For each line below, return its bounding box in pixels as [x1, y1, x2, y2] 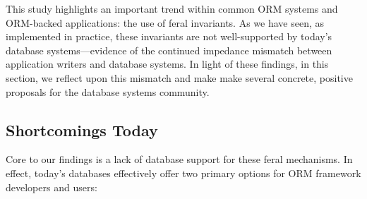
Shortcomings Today [6, 119, 158, 140]
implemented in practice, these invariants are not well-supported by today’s [6, 29, 332, 44]
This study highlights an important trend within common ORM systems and [6, 1, 338, 16]
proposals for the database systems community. [6, 84, 210, 99]
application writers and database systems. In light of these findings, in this [6, 56, 329, 71]
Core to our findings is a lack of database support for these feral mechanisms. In [6, 152, 353, 167]
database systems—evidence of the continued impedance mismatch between [6, 42, 332, 57]
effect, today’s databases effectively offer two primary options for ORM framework [6, 165, 361, 180]
